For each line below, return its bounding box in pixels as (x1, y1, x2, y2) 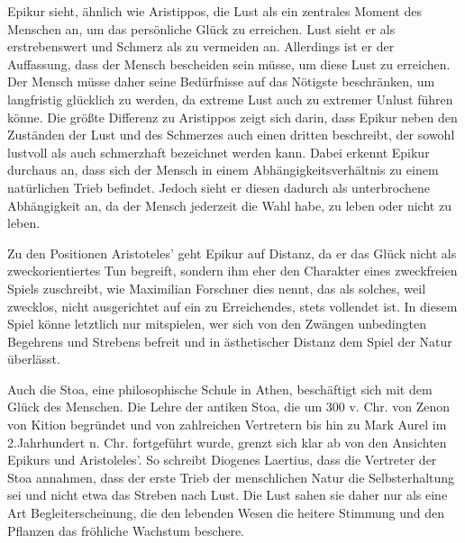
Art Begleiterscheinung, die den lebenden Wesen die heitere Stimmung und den (7, 503, 445, 522)
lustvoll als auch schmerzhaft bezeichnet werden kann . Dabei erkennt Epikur (7, 142, 430, 161)
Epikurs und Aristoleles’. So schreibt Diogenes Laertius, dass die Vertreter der (7, 450, 437, 469)
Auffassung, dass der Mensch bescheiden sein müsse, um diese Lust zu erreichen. (7, 54, 451, 73)
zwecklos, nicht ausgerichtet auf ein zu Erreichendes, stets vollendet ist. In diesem (7, 296, 458, 315)
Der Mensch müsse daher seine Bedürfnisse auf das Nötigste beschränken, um (7, 72, 435, 91)
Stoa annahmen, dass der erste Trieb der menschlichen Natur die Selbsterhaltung (7, 467, 455, 486)
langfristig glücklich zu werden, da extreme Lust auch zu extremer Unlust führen (7, 89, 453, 108)
